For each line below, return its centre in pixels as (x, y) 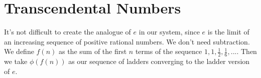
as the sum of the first (93, 51)
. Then (247, 51)
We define (19, 51)
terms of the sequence (169, 51)
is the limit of (228, 32)
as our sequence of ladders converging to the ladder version (159, 61)
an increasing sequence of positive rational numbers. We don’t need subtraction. (127, 41)
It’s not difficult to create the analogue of (68, 32)
